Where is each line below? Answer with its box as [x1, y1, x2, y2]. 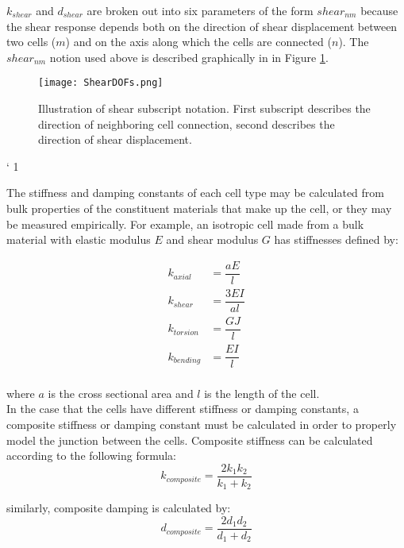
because [360, 2, 398, 18]
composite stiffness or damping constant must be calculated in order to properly [6, 415, 397, 432]
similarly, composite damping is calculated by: [6, 500, 231, 516]
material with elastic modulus [6, 231, 151, 248]
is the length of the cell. [204, 384, 320, 401]
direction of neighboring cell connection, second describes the [38, 115, 335, 132]
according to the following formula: [6, 447, 176, 464]
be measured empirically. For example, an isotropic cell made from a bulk [6, 215, 364, 232]
